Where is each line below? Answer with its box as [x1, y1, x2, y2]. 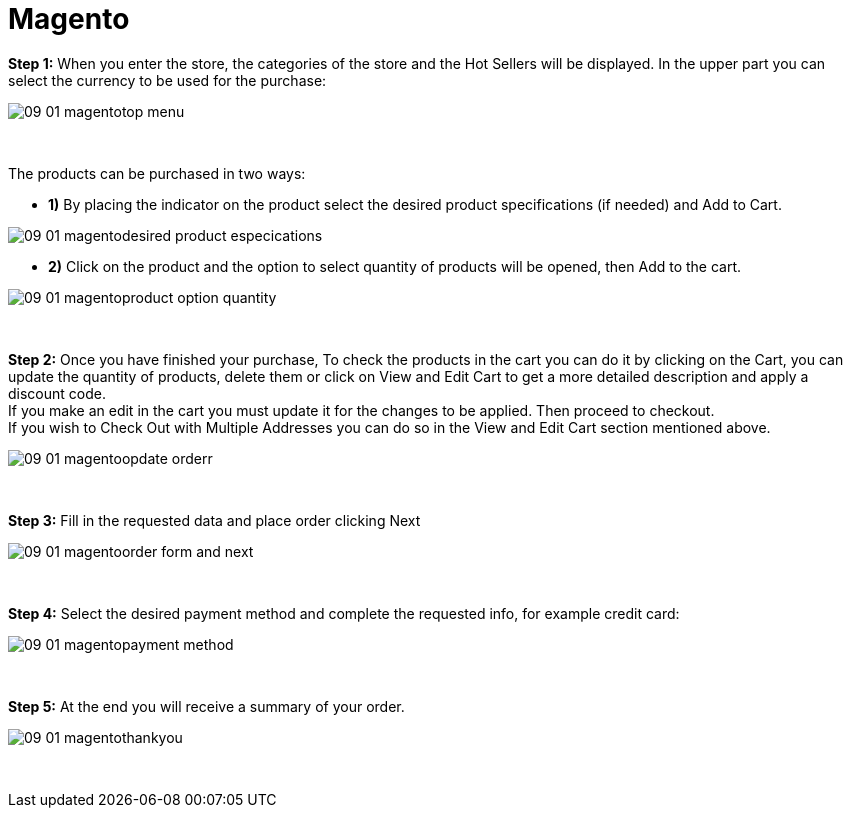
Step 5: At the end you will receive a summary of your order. [8, 697, 405, 715]
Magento [8, 2, 130, 36]
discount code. [8, 384, 106, 402]
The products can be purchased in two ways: [8, 164, 306, 182]
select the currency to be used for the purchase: [8, 71, 327, 89]
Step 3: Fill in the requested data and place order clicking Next [8, 511, 421, 529]
